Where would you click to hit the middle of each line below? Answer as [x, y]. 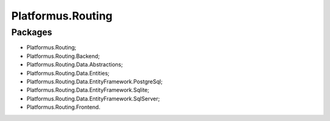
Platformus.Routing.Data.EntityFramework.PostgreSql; [95, 81]
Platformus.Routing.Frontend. [64, 107]
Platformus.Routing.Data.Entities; [68, 73]
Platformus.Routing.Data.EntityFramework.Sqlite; [88, 90]
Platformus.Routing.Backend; [63, 56]
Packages [32, 32]
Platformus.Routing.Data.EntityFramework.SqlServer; [93, 99]
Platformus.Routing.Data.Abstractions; [75, 64]
